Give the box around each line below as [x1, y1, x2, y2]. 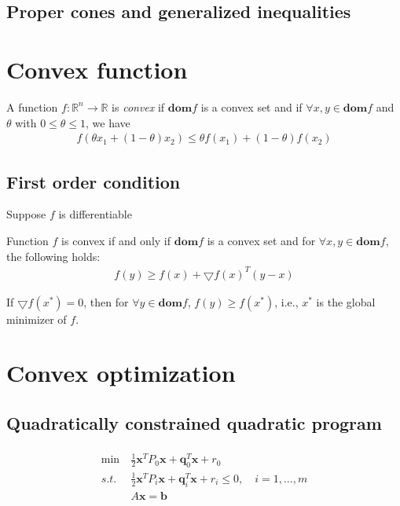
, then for [83, 293, 129, 310]
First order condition [6, 169, 181, 193]
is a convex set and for [207, 232, 316, 248]
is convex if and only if [61, 232, 171, 248]
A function [6, 98, 58, 115]
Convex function [6, 53, 188, 85]
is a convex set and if [200, 98, 303, 115]
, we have [86, 114, 130, 130]
